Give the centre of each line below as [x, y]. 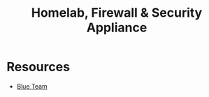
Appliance [117, 28]
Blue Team [32, 86]
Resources [38, 67]
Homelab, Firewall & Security [117, 13]
